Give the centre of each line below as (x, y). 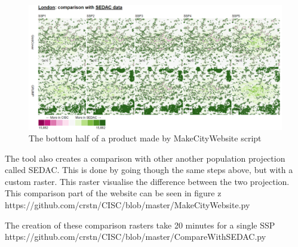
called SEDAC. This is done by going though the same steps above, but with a (149, 170)
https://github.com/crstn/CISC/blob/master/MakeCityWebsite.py (128, 205)
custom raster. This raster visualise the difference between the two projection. (147, 181)
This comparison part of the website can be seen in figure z (113, 193)
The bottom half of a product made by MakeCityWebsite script (145, 138)
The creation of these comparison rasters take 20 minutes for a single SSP (140, 225)
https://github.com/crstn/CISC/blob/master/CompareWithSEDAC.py (136, 237)
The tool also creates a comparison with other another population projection (145, 158)
